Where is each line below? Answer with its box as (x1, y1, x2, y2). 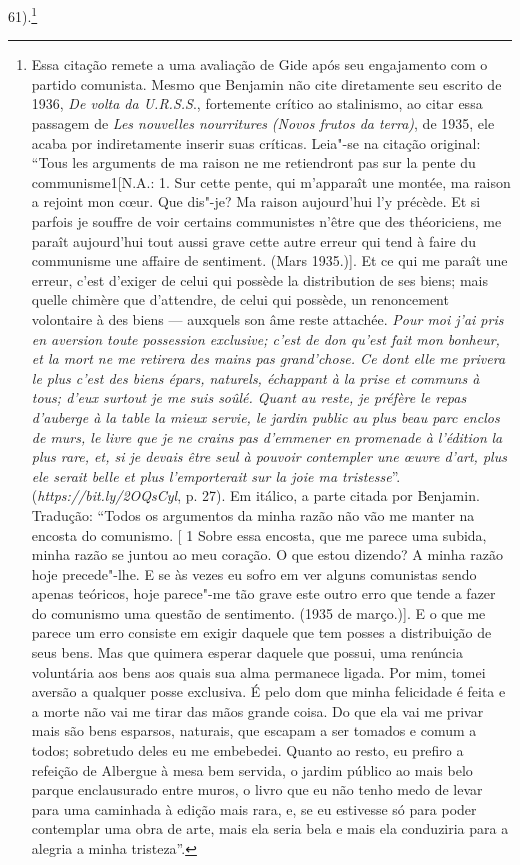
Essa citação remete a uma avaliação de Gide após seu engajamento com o (31, 54, 488, 75)
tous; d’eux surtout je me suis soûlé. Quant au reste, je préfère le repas (31, 387, 467, 408)
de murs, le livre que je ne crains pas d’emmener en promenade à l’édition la (31, 426, 503, 447)
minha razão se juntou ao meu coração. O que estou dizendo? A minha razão (31, 544, 503, 565)
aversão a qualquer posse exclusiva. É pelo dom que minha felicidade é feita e (31, 681, 506, 702)
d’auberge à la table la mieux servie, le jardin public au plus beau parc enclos (31, 406, 500, 427)
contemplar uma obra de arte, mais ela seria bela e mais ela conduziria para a (31, 818, 509, 839)
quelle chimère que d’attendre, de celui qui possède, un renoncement (31, 289, 449, 310)
